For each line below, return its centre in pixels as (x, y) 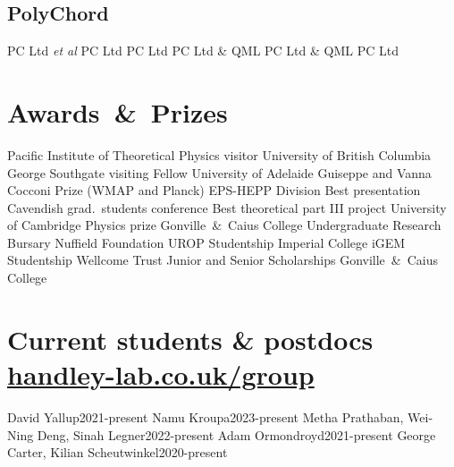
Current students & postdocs (190, 339)
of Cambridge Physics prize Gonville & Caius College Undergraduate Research (224, 225)
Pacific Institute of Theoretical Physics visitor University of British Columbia (219, 154)
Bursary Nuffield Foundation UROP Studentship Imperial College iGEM (206, 242)
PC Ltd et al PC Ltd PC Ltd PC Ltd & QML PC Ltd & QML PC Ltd (203, 51)
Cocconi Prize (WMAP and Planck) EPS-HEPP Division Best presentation (214, 190)
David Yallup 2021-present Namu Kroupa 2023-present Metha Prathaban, (206, 416)
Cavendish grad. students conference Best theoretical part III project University (227, 207)
